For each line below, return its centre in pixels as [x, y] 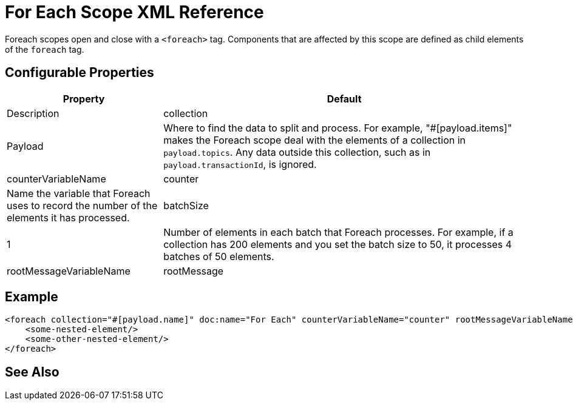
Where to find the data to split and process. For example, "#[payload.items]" [338, 128]
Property [84, 99]
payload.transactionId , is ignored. [240, 164]
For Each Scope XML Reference [134, 12]
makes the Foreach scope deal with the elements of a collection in [315, 140]
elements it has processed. [68, 217]
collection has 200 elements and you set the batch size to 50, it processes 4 [338, 244]
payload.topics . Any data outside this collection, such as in [297, 152]
